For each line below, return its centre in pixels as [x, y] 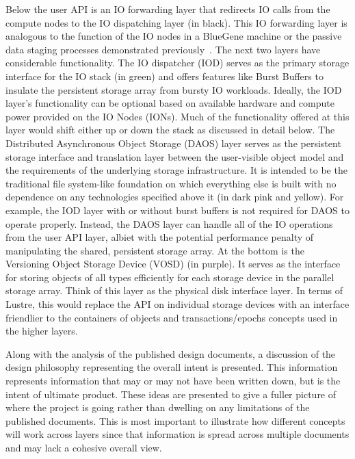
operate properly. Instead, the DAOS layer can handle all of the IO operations [169, 223]
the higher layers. [42, 331]
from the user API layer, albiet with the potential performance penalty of [160, 237]
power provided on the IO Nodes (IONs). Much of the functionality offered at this [177, 116]
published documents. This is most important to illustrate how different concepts [175, 420]
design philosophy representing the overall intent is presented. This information [172, 367]
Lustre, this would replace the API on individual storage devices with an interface [177, 304]
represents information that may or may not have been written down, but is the [173, 381]
